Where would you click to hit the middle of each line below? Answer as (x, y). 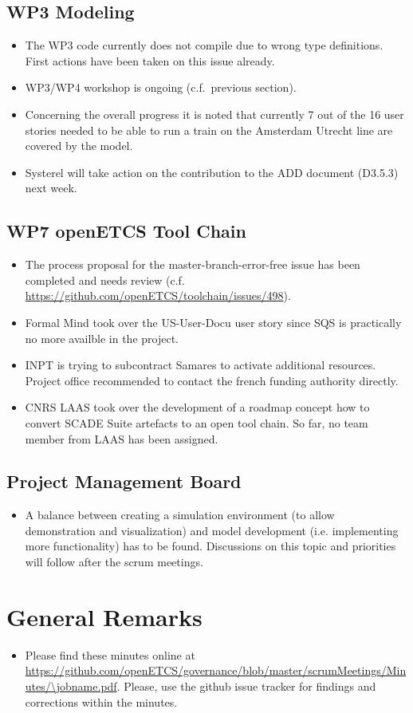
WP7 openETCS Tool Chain (126, 231)
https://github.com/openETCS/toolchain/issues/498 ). (158, 295)
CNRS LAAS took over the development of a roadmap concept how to (197, 407)
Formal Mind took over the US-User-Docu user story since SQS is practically (213, 322)
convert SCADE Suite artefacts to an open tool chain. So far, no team (197, 422)
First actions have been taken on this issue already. (150, 60)
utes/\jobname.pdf (71, 685)
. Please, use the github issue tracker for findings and (246, 685)
